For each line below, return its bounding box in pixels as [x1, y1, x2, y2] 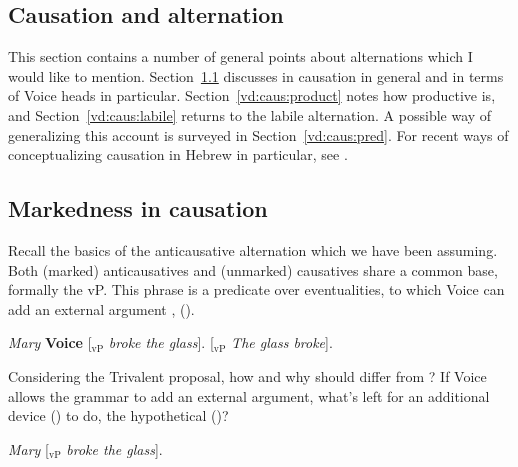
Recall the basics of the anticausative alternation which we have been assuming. [8, 239, 498, 260]
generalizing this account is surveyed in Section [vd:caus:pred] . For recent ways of [8, 124, 509, 145]
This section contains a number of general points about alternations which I [8, 46, 473, 67]
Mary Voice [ [8, 332, 92, 353]
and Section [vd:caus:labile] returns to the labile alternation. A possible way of [8, 104, 492, 125]
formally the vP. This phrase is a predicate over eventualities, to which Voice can [8, 279, 505, 300]
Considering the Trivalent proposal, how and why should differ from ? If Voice [8, 365, 487, 386]
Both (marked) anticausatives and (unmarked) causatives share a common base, [8, 259, 498, 280]
